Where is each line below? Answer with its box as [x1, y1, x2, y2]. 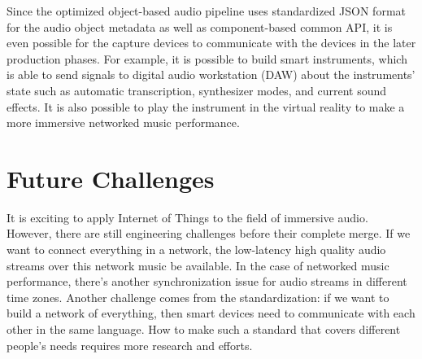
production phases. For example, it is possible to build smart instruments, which [7, 50, 407, 67]
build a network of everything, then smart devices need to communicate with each [7, 304, 415, 322]
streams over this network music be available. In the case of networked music [7, 256, 389, 274]
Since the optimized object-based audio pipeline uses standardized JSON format [7, 2, 406, 19]
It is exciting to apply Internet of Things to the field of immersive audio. [7, 208, 368, 225]
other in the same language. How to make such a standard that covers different [7, 321, 401, 338]
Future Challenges [7, 161, 215, 195]
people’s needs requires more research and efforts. [7, 336, 253, 353]
